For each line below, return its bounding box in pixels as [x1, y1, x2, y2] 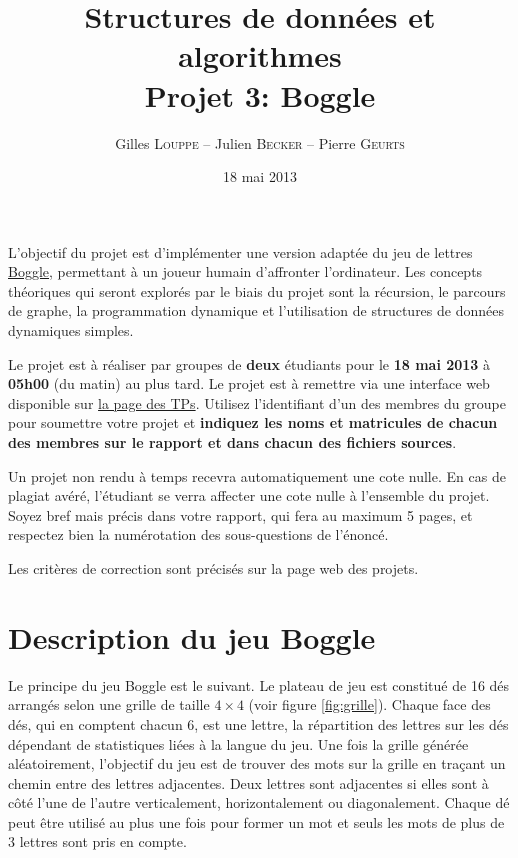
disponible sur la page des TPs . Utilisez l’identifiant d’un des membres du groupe [8, 392, 506, 413]
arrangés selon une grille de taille [8, 694, 210, 715]
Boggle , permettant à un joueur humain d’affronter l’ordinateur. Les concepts [8, 261, 483, 282]
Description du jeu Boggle [8, 616, 376, 657]
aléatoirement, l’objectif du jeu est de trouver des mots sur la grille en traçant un [8, 753, 506, 774]
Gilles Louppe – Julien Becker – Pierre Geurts [115, 132, 405, 153]
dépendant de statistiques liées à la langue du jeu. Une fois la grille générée [8, 733, 469, 754]
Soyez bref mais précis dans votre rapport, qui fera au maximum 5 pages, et [8, 504, 473, 525]
